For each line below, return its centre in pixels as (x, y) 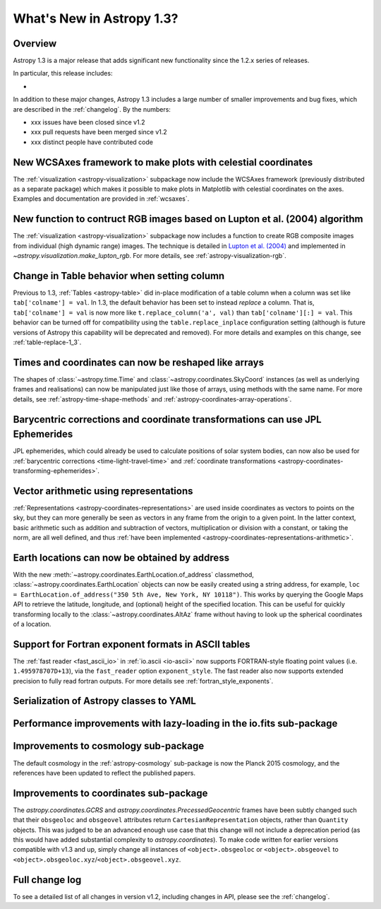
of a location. (32, 624)
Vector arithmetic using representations (103, 491)
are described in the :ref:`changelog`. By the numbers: (92, 109)
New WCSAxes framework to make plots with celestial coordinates (163, 162)
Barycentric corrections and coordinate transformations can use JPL (167, 420)
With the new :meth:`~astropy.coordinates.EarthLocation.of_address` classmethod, (133, 574)
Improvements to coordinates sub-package (110, 793)
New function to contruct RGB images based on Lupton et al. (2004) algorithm (188, 219)
